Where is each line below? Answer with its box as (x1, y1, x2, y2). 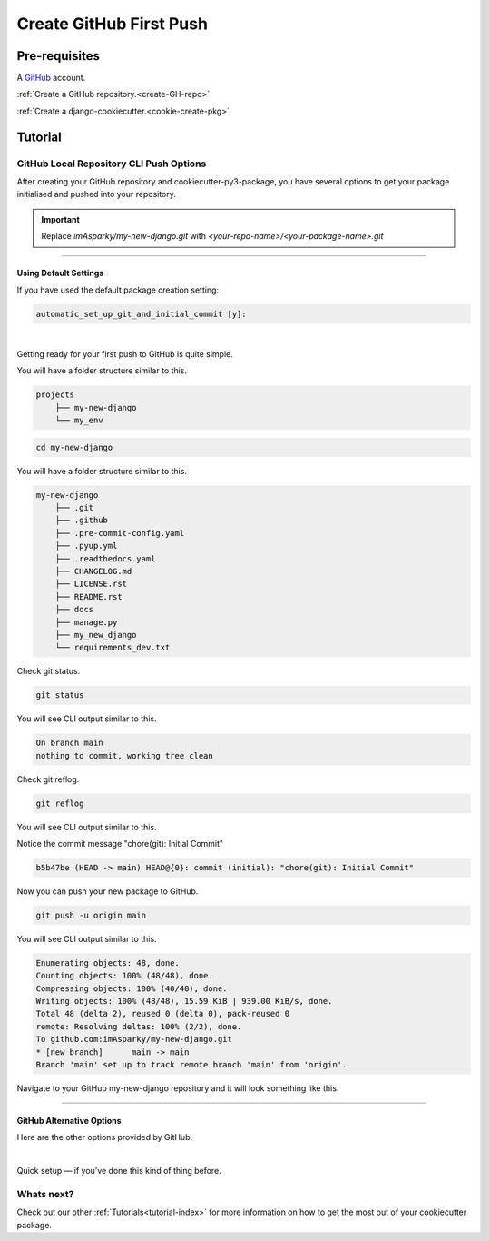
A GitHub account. (16, 73, 86, 84)
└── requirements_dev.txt (54, 642, 171, 653)
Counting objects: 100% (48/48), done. (35, 970, 213, 981)
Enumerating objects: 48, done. (35, 958, 181, 968)
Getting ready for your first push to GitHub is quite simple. (16, 348, 233, 359)
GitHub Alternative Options (16, 1116, 122, 1127)
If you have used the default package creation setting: (16, 284, 220, 295)
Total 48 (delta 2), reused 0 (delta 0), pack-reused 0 (35, 1008, 290, 1019)
